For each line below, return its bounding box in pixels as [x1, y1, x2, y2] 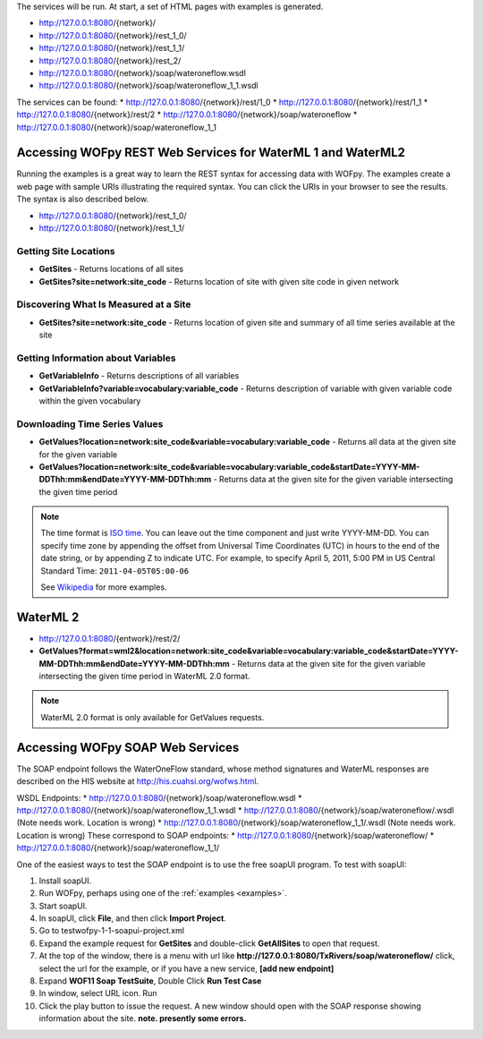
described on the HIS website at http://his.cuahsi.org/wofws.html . [16, 776, 259, 787]
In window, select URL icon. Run [38, 988, 157, 999]
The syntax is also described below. [16, 193, 149, 205]
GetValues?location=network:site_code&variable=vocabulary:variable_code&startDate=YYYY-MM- [38, 461, 420, 472]
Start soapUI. [38, 900, 89, 911]
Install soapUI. [38, 875, 92, 886]
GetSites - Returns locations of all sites [38, 264, 183, 275]
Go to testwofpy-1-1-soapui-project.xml [38, 925, 185, 936]
